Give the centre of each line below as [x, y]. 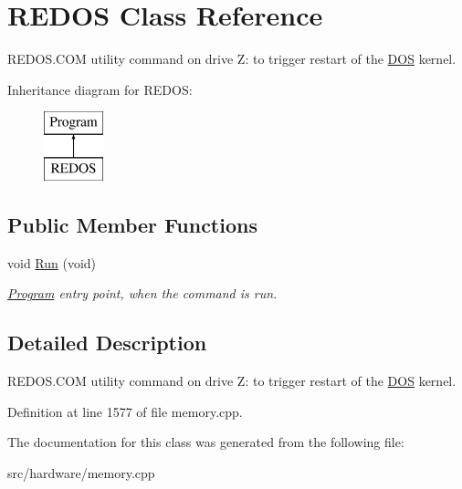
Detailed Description [107, 343]
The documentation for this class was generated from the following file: [206, 442]
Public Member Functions [132, 224]
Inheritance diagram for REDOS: [100, 89]
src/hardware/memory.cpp [81, 472]
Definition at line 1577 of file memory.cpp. [125, 411]
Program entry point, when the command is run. [142, 293]
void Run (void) [52, 262]
